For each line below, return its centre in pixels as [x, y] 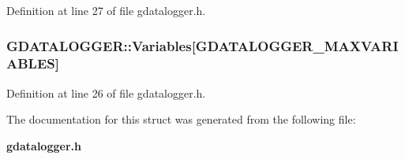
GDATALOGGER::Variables [99, 45]
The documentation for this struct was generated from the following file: [181, 119]
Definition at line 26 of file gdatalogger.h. [106, 92]
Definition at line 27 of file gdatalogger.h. [106, 10]
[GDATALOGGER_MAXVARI [295, 45]
